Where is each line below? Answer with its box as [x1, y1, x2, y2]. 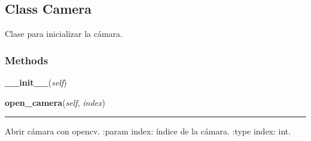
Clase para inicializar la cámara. [5, 27, 123, 40]
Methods [5, 52, 48, 67]
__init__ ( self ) [5, 76, 67, 89]
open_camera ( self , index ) [5, 96, 105, 108]
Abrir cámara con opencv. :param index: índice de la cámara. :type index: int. [5, 125, 291, 137]
